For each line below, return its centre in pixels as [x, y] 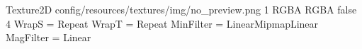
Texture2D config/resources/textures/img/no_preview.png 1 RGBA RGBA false [181, 9]
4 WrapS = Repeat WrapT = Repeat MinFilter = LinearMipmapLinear [162, 23]
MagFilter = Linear [49, 37]
